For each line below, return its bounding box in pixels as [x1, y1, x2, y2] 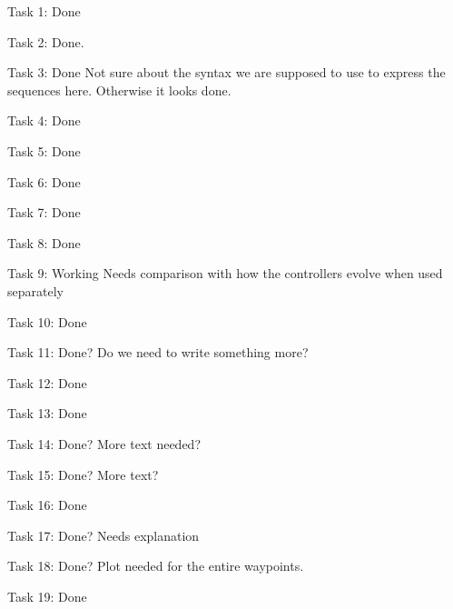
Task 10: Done [7, 312, 87, 331]
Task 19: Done [7, 586, 87, 605]
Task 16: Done [7, 495, 87, 514]
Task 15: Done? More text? [7, 464, 159, 484]
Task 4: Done [7, 111, 81, 130]
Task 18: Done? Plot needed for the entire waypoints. [7, 556, 304, 575]
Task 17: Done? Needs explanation [7, 525, 200, 544]
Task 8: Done [7, 233, 81, 252]
